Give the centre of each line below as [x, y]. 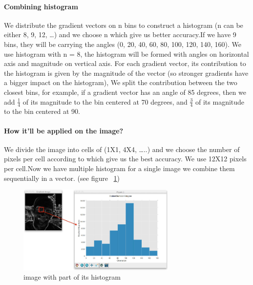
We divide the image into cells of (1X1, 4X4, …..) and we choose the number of [122, 149]
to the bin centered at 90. [42, 111]
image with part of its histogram [72, 277]
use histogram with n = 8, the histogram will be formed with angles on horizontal [126, 54]
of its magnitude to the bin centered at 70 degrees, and [105, 101]
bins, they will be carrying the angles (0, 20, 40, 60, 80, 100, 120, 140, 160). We [123, 44]
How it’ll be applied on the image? [64, 130]
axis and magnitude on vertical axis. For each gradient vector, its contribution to [125, 63]
